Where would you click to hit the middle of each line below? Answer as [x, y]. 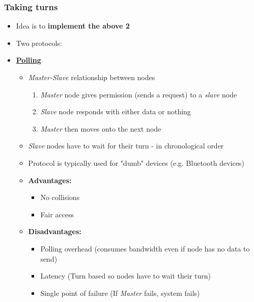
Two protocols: [39, 43]
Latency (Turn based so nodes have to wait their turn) [125, 276]
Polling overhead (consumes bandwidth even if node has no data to [145, 248]
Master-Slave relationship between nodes [92, 77]
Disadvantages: [55, 231]
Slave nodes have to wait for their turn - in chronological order [126, 146]
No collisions [60, 197]
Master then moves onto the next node [101, 128]
